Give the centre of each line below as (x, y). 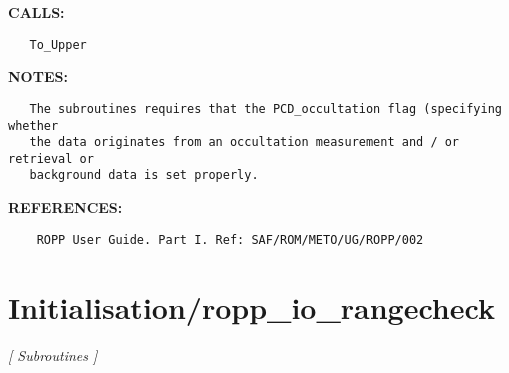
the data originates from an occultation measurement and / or (244, 142)
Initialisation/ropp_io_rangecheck (251, 306)
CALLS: (36, 12)
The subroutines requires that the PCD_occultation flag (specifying (265, 108)
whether (33, 125)
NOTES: (38, 76)
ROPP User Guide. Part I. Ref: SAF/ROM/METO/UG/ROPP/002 (230, 239)
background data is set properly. (144, 175)
